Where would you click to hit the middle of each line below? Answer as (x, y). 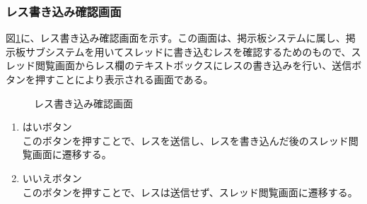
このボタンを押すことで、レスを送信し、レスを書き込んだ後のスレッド (185, 140)
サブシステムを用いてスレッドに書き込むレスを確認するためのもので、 (188, 51)
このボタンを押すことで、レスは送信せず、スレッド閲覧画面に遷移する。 (190, 192)
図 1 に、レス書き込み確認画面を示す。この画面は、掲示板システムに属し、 (176, 38)
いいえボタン (52, 178)
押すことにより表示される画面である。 (124, 79)
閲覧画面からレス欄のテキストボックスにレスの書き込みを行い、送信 (193, 65)
